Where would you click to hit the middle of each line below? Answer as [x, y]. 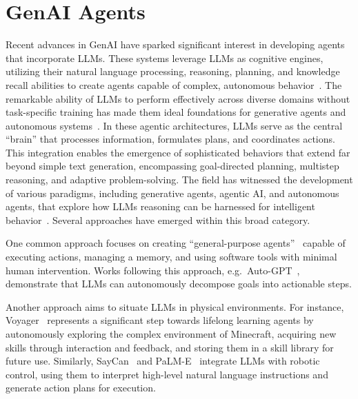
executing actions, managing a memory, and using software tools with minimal [171, 257]
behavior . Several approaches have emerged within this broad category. [158, 219]
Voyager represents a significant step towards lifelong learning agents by [160, 320]
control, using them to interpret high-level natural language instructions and [167, 374]
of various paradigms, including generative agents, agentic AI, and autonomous [172, 193]
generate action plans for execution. [81, 388]
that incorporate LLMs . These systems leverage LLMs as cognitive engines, [165, 58]
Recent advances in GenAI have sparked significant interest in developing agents [175, 44]
